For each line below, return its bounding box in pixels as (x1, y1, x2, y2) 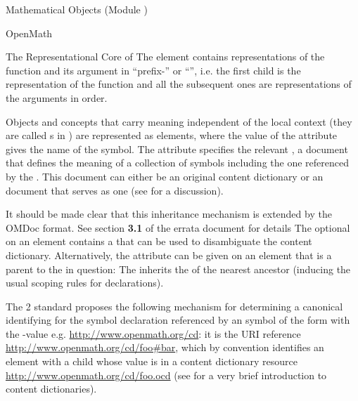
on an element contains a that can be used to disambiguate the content (6, 234, 312, 249)
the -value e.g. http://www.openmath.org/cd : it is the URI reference (6, 326, 301, 341)
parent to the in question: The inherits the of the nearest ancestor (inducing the (6, 261, 351, 276)
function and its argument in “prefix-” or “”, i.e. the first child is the (6, 63, 301, 77)
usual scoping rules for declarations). (6, 275, 164, 290)
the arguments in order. (6, 90, 108, 105)
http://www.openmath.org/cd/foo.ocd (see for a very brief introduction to (6, 367, 327, 382)
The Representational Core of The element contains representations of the (6, 49, 325, 64)
